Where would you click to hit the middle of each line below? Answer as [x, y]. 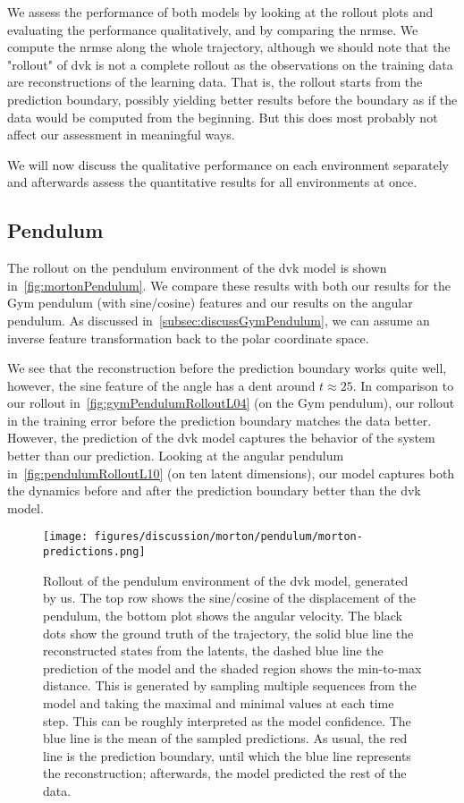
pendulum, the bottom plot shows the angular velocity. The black [223, 615]
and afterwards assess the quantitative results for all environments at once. [212, 182]
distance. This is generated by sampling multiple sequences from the [230, 685]
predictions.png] [94, 552]
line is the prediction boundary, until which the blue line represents [227, 755]
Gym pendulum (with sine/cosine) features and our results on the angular [210, 303]
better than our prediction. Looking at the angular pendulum [176, 456]
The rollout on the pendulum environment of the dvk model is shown [197, 268]
